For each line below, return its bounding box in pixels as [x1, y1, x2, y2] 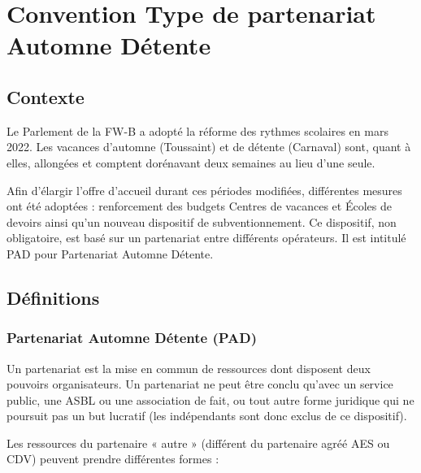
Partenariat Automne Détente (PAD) [7, 328, 258, 348]
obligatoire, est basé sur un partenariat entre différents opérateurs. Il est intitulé [7, 229, 406, 246]
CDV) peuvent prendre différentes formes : [7, 450, 219, 467]
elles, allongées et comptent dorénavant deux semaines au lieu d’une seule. [7, 154, 375, 171]
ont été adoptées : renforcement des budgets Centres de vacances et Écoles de [7, 197, 392, 215]
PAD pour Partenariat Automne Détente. [7, 245, 214, 262]
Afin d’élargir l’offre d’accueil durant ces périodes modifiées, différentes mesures [7, 181, 402, 198]
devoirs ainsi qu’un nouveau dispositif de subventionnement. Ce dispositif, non [7, 213, 397, 230]
